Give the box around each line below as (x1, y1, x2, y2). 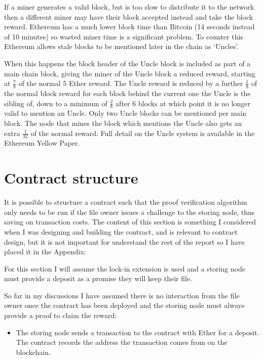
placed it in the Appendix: (4, 246, 86, 257)
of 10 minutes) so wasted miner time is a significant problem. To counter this (4, 31, 243, 41)
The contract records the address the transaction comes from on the (16, 337, 228, 347)
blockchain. (16, 346, 51, 357)
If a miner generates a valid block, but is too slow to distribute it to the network (4, 2, 254, 12)
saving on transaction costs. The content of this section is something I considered (4, 216, 256, 227)
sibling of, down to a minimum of (4, 98, 107, 108)
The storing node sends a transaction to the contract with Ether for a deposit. (16, 327, 259, 337)
